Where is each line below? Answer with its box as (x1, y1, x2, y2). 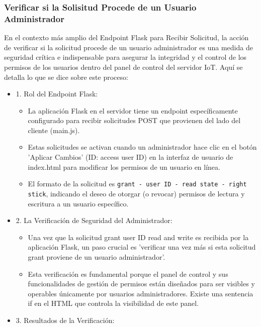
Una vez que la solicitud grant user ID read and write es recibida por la (28, 232, 249, 242)
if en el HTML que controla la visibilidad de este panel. (28, 298, 199, 308)
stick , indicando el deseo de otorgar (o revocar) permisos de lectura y (28, 188, 245, 198)
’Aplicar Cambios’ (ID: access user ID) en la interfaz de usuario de (28, 152, 233, 162)
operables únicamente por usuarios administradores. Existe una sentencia (28, 288, 253, 298)
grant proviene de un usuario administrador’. (28, 251, 165, 262)
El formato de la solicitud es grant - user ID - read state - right (28, 178, 247, 189)
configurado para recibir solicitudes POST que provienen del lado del (28, 115, 241, 126)
